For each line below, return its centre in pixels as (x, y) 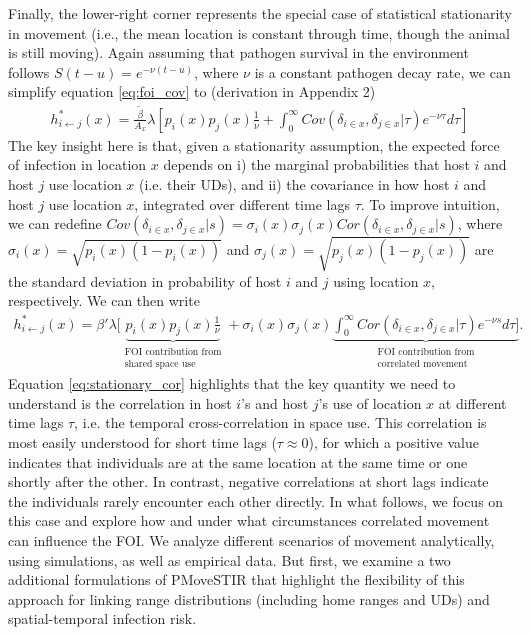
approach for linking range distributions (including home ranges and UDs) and (249, 598)
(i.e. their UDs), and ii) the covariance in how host (294, 184)
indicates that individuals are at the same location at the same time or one (238, 461)
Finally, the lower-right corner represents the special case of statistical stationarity (260, 13)
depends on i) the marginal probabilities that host (316, 164)
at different (472, 402)
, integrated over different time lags (242, 203)
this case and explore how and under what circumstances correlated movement (249, 520)
